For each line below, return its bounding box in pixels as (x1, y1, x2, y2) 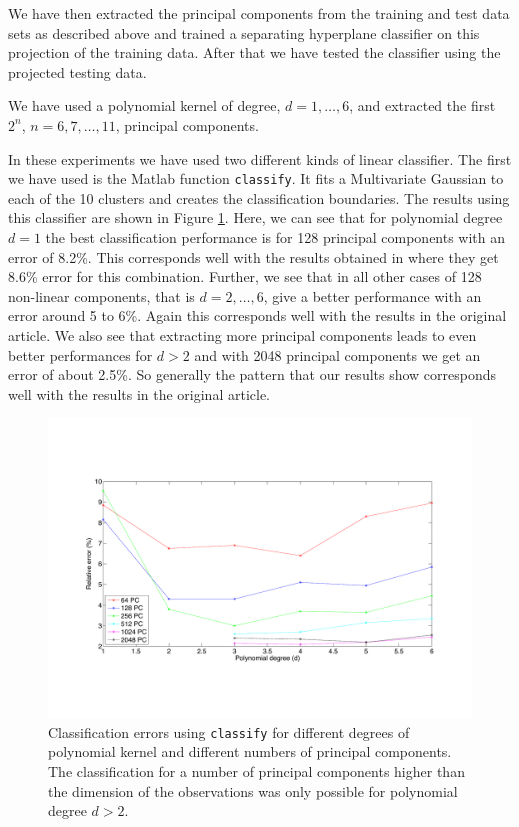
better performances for (8, 344, 153, 365)
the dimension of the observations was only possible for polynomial (48, 780, 458, 801)
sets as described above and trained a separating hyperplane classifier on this (8, 22, 480, 43)
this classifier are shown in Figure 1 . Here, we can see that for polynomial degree (8, 207, 503, 228)
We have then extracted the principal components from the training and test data (8, 3, 510, 23)
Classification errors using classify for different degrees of (48, 721, 410, 742)
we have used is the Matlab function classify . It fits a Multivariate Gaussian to (8, 168, 504, 189)
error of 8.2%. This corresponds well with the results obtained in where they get (8, 246, 499, 267)
